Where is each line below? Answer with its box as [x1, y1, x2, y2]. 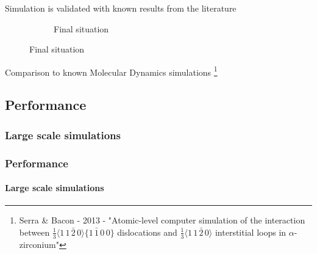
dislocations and [117, 225, 177, 238]
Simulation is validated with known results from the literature [5, 2, 237, 14]
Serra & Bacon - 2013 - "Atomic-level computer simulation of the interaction [19, 214, 305, 227]
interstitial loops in [215, 225, 287, 238]
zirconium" [19, 238, 59, 250]
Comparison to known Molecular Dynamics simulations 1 [5, 64, 218, 78]
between [19, 225, 50, 238]
